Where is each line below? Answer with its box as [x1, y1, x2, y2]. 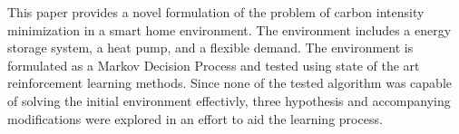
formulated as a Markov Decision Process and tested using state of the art [7, 55, 420, 74]
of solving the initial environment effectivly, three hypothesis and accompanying [7, 91, 451, 110]
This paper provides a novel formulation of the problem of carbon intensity [7, 3, 425, 21]
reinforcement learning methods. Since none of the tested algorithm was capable [7, 73, 452, 92]
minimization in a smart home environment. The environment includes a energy [7, 20, 452, 39]
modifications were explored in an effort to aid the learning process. [7, 109, 383, 128]
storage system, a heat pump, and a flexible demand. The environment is [7, 38, 414, 57]
